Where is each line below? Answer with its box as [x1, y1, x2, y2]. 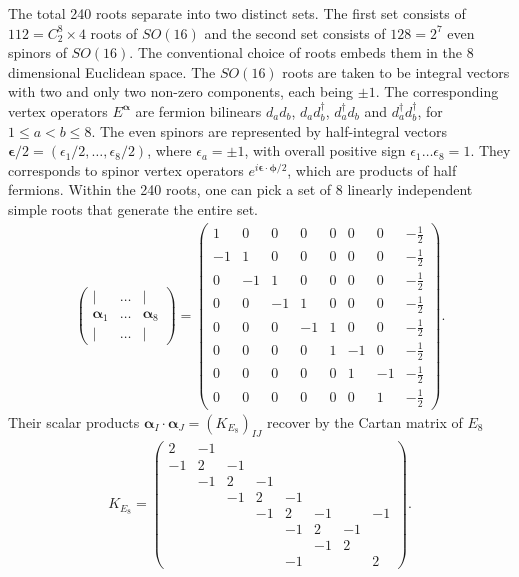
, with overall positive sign [244, 140, 406, 161]
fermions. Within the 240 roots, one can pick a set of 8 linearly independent [8, 179, 473, 200]
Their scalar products [8, 411, 140, 432]
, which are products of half [287, 159, 457, 180]
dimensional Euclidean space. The [8, 61, 216, 82]
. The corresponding [375, 81, 499, 102]
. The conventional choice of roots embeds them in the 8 [129, 42, 474, 63]
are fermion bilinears [135, 100, 262, 121]
